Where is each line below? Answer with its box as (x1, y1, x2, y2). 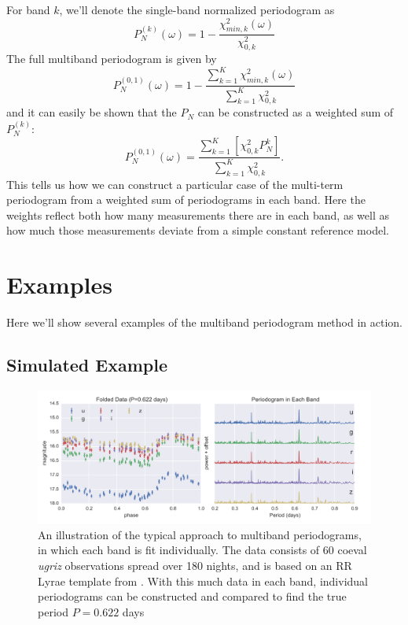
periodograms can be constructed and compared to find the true (38, 588, 347, 605)
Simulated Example (6, 353, 168, 377)
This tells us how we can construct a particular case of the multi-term (6, 176, 344, 192)
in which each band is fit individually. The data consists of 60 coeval (38, 542, 367, 558)
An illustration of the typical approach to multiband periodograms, (38, 526, 362, 542)
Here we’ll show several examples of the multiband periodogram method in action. (6, 314, 402, 331)
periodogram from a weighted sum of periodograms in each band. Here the (6, 191, 366, 208)
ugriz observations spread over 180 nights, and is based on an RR (38, 557, 352, 573)
